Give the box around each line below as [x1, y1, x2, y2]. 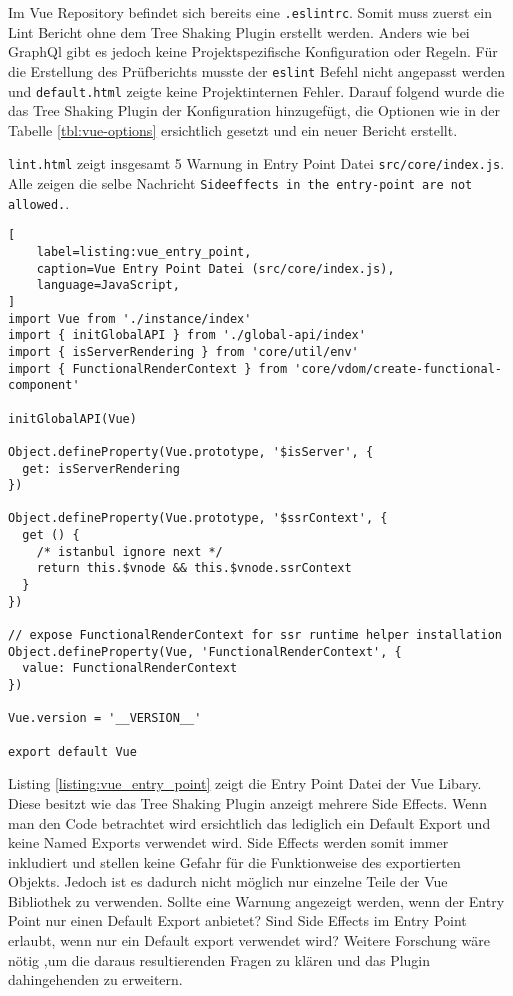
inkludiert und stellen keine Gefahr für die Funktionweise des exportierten [8, 851, 461, 872]
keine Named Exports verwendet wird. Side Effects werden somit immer [8, 832, 449, 853]
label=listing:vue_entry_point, [36, 244, 252, 259]
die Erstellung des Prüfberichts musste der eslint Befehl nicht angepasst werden [8, 60, 505, 81]
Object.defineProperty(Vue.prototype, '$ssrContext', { [8, 511, 388, 526]
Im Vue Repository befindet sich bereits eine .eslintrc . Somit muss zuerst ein [8, 2, 493, 22]
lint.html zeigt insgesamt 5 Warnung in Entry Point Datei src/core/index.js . [8, 153, 505, 174]
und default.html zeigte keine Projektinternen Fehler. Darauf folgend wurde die [8, 80, 505, 101]
